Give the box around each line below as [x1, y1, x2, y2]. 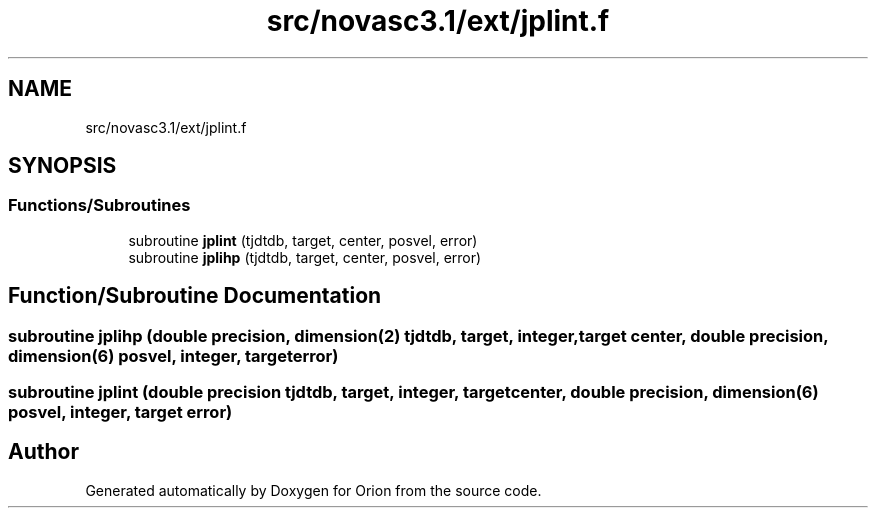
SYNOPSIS [8, 153, 117, 179]
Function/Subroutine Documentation [8, 283, 382, 309]
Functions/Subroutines [8, 195, 191, 216]
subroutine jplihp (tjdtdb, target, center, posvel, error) [128, 248, 482, 266]
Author [8, 439, 79, 465]
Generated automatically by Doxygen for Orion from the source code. [85, 481, 542, 499]
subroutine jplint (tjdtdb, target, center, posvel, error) [128, 231, 478, 249]
